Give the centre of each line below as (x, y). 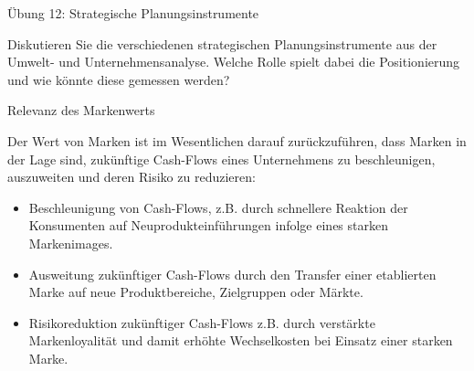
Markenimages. (71, 243)
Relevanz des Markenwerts (81, 110)
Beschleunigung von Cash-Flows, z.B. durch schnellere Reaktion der (218, 207)
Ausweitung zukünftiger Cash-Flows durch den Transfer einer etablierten (232, 274)
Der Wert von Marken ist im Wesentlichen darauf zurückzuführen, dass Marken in (237, 140)
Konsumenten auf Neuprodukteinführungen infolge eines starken (208, 225)
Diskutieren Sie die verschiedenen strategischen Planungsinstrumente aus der (222, 43)
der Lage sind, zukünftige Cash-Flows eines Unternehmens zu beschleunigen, (221, 159)
